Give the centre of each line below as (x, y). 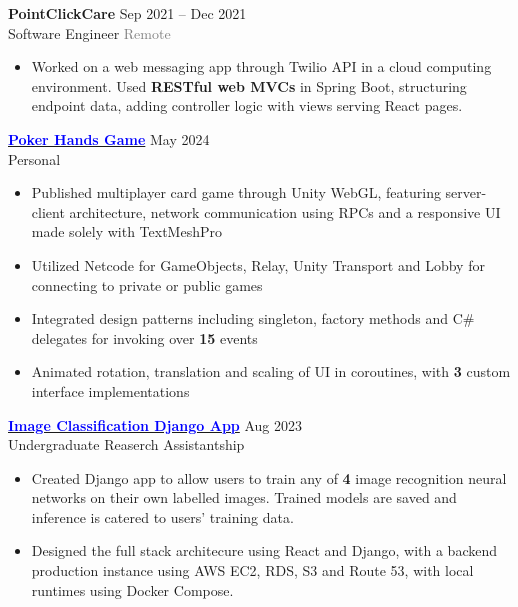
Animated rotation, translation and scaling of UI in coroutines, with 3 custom (271, 371)
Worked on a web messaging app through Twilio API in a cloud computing (261, 66)
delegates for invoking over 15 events (144, 337)
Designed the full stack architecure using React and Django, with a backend (264, 550)
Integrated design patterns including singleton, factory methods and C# (253, 318)
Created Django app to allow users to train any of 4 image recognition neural (269, 477)
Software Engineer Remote (89, 32)
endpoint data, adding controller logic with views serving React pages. (247, 105)
